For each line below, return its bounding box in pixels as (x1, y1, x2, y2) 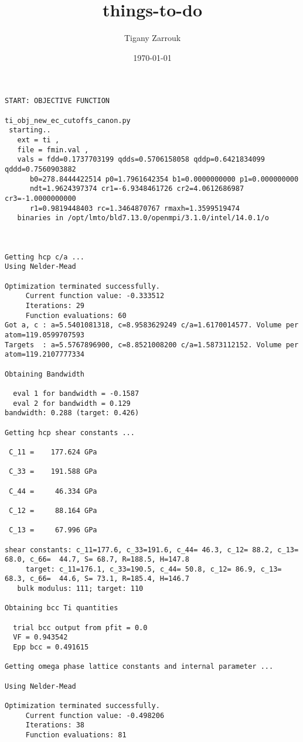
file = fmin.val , (17, 145, 89, 154)
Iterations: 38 (25, 721, 85, 730)
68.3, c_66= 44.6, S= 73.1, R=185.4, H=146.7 (5, 575, 189, 583)
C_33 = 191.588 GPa (9, 467, 97, 476)
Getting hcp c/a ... (5, 252, 85, 261)
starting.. (9, 126, 51, 135)
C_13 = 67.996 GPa (9, 526, 97, 535)
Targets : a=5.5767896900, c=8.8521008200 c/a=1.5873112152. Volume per (5, 340, 299, 349)
